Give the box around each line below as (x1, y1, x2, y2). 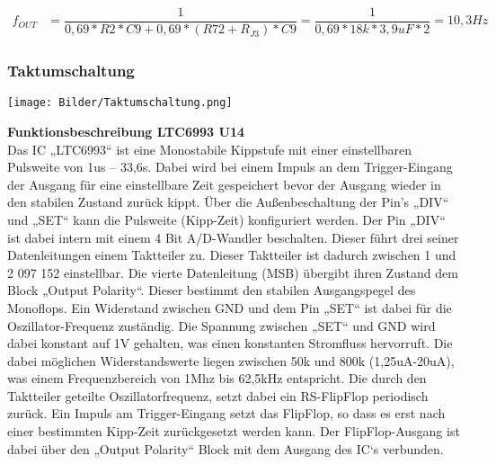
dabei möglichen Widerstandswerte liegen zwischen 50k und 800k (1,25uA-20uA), (7, 351, 455, 370)
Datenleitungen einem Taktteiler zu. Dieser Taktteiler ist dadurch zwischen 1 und (7, 245, 456, 264)
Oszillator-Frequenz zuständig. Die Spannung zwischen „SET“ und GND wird (7, 316, 436, 335)
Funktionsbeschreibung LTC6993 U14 (7, 121, 244, 140)
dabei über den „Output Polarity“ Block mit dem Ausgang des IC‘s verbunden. (7, 439, 444, 458)
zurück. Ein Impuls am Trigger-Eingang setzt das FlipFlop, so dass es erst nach (7, 404, 446, 423)
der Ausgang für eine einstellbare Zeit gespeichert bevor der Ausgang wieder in (7, 174, 441, 193)
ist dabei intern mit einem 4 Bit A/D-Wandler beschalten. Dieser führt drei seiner (7, 228, 459, 246)
